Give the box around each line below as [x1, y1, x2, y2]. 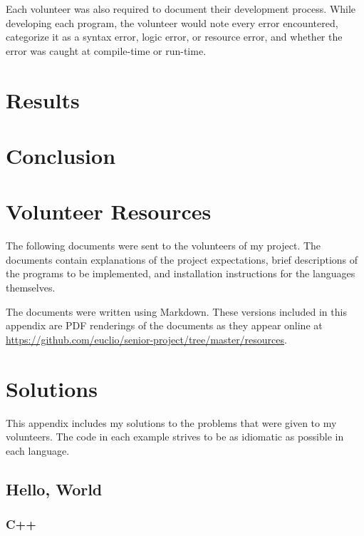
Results [6, 85, 80, 114]
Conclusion [6, 140, 116, 170]
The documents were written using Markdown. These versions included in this [6, 304, 347, 319]
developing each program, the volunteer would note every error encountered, [6, 15, 338, 30]
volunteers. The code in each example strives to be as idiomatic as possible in [6, 429, 344, 444]
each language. [6, 443, 70, 458]
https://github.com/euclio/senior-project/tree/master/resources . [6, 331, 287, 346]
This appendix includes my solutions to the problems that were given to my [6, 415, 337, 430]
